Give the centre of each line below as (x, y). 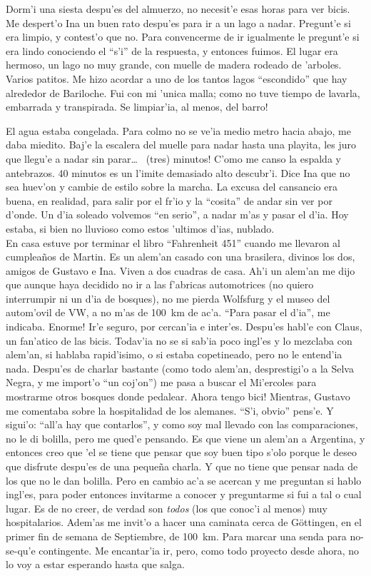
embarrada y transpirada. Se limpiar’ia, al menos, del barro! (137, 107)
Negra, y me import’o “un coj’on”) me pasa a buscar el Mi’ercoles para (161, 382)
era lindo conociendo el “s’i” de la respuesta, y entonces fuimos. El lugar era (172, 50)
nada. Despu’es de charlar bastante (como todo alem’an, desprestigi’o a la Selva (180, 368)
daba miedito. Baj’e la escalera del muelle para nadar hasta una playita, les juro (181, 145)
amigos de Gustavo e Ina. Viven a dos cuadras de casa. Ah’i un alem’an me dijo (181, 270)
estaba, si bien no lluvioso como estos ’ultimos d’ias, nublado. (140, 228)
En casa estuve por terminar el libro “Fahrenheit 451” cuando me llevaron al (173, 242)
